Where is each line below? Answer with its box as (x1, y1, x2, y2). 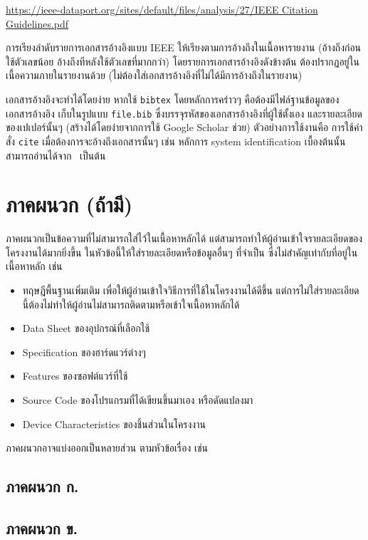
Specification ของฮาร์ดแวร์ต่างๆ (22, 344, 146, 359)
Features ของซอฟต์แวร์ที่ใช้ (22, 368, 128, 383)
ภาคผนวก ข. (6, 516, 78, 539)
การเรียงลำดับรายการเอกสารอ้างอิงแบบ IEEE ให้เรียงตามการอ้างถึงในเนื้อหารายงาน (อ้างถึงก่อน (6, 40, 362, 55)
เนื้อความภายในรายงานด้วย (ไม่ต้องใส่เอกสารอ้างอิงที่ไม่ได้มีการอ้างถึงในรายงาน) (6, 68, 303, 83)
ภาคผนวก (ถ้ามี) (6, 189, 133, 219)
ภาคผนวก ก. (6, 475, 79, 497)
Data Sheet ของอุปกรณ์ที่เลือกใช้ (22, 321, 150, 336)
